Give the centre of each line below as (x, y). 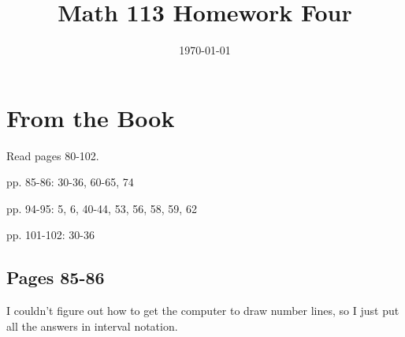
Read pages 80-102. (53, 155)
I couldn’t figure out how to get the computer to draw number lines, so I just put (203, 311)
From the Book (91, 117)
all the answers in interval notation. (92, 326)
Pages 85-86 (56, 277)
